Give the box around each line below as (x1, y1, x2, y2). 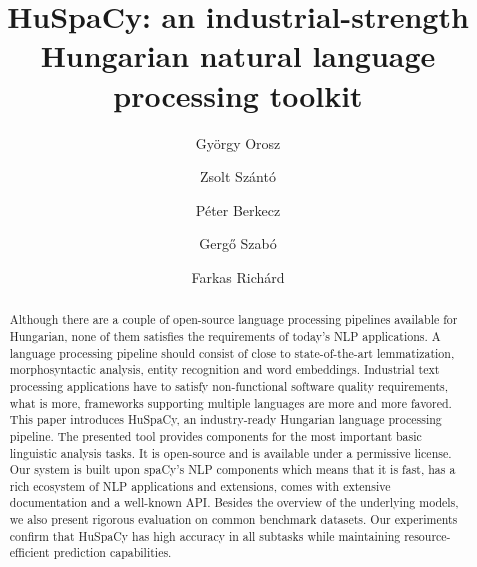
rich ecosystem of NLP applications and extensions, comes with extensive (9, 477, 391, 494)
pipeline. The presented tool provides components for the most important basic (9, 427, 422, 444)
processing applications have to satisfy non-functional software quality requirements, (9, 377, 449, 394)
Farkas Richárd (191, 266, 285, 287)
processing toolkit (113, 74, 363, 115)
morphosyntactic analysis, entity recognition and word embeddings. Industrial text (9, 361, 440, 378)
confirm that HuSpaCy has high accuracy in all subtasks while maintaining (9, 527, 401, 544)
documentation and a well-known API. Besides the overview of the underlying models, (9, 494, 459, 511)
